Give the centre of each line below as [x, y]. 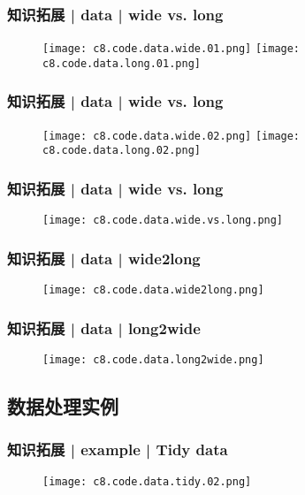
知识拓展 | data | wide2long [104, 258]
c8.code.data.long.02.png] [122, 151]
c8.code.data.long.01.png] [122, 63]
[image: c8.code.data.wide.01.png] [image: [172, 49]
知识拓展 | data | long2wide [104, 327]
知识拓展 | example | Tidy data [118, 449]
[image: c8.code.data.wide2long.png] [153, 290]
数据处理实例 [63, 406]
